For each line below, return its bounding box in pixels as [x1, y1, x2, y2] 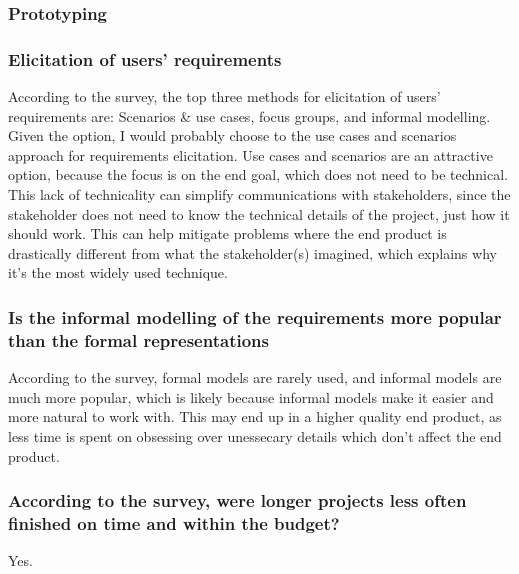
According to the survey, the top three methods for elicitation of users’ [8, 86, 441, 107]
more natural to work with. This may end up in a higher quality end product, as [8, 406, 502, 427]
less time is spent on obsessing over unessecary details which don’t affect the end [8, 425, 502, 446]
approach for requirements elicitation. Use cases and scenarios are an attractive [8, 144, 493, 165]
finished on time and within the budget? [8, 510, 340, 535]
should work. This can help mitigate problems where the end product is [8, 223, 447, 244]
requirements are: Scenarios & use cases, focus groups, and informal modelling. [8, 105, 491, 126]
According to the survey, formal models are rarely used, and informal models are [8, 367, 502, 388]
